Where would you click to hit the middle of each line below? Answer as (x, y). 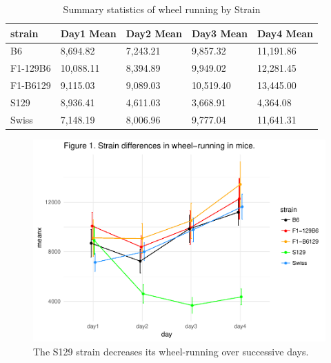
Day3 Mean (219, 33)
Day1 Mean (88, 33)
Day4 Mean (285, 33)
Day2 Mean (154, 33)
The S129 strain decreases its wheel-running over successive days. (171, 352)
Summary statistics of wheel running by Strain (162, 9)
